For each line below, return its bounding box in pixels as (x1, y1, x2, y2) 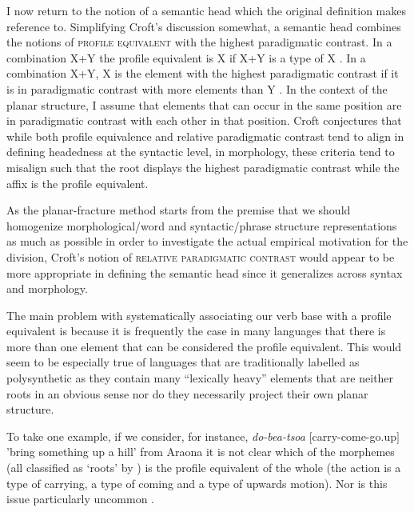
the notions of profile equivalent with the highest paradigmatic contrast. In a (6, 34, 392, 50)
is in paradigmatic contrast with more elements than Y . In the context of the (6, 80, 388, 97)
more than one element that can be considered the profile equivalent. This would (6, 338, 402, 354)
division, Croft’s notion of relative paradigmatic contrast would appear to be (6, 248, 395, 265)
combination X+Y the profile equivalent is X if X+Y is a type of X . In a (6, 49, 366, 66)
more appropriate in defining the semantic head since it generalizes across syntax (6, 264, 403, 281)
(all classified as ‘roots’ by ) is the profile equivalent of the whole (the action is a (6, 459, 401, 476)
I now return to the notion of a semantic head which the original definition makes (6, 2, 406, 18)
